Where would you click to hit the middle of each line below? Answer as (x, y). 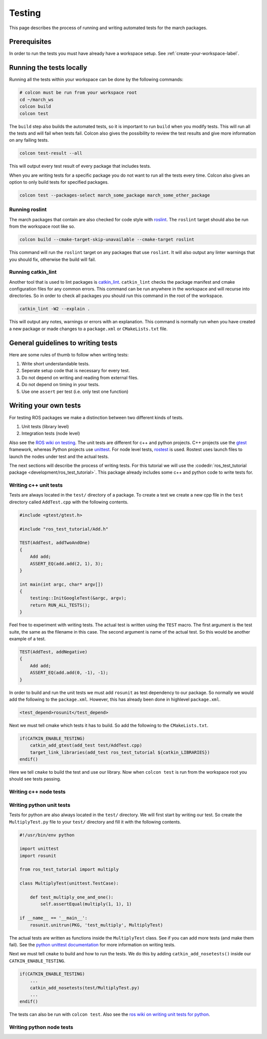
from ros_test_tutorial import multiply (69, 869)
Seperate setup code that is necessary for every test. (76, 371)
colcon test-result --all (51, 153)
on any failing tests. (29, 140)
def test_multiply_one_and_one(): (72, 897)
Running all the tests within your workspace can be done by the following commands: (96, 80)
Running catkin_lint (33, 272)
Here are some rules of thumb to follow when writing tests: (69, 354)
